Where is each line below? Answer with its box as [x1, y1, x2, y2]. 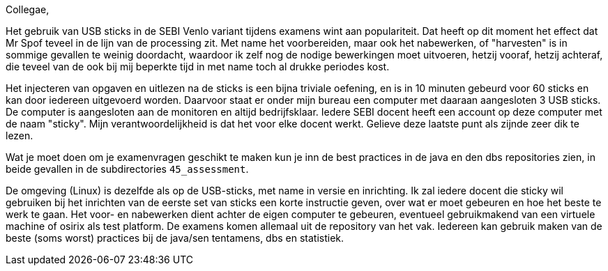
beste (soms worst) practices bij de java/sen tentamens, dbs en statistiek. [6, 232, 344, 244]
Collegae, [6, 3, 50, 15]
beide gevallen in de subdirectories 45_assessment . [6, 163, 249, 175]
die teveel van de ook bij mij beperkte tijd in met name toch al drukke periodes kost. [6, 61, 390, 72]
